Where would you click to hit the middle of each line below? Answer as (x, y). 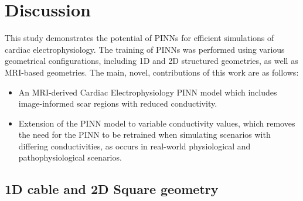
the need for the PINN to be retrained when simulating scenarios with (144, 134)
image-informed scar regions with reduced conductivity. (118, 103)
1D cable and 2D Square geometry (112, 189)
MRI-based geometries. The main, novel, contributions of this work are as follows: (152, 72)
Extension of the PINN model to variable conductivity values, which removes (157, 123)
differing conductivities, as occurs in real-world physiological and (135, 146)
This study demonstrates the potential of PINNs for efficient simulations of (139, 38)
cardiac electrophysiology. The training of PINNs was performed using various (145, 49)
